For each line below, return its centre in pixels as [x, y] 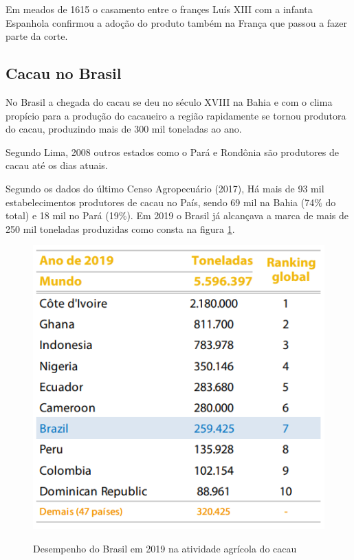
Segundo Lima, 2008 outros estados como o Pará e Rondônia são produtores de [172, 152]
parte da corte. [37, 36]
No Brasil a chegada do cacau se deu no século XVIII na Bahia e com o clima [169, 101]
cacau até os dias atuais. [57, 165]
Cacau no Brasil [64, 73]
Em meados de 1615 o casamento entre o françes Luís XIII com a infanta [159, 9]
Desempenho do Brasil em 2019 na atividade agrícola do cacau [165, 548]
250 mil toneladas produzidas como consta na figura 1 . [120, 228]
